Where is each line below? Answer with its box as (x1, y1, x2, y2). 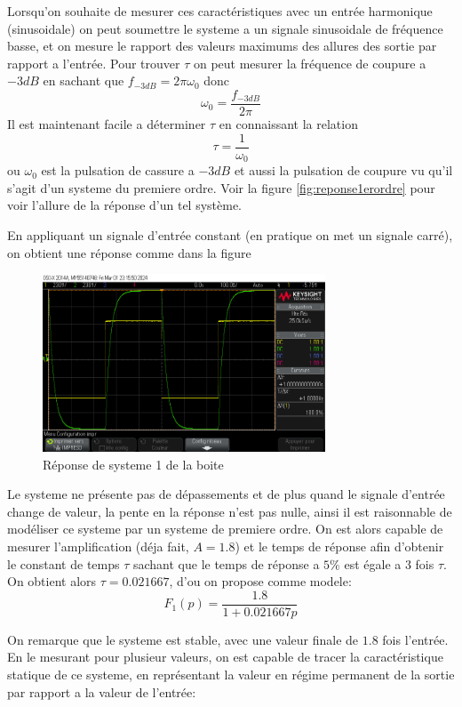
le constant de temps (7, 554, 120, 573)
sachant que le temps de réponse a (132, 554, 320, 573)
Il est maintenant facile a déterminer (7, 115, 206, 133)
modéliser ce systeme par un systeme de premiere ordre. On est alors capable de (7, 519, 443, 538)
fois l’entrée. (382, 630, 449, 648)
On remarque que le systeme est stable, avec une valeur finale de (7, 630, 359, 648)
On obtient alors (7, 572, 97, 591)
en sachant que (43, 71, 124, 90)
